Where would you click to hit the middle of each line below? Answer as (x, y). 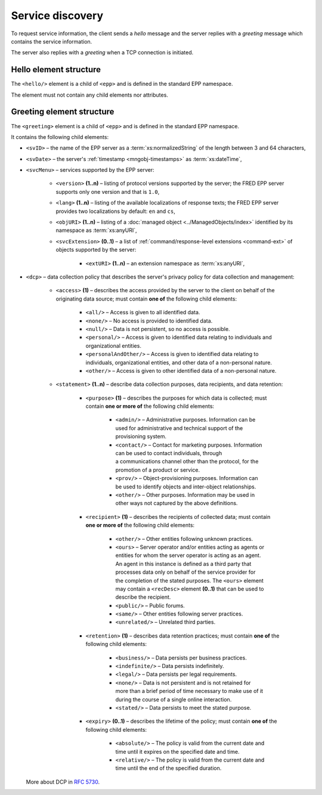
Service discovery (57, 16)
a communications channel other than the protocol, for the (187, 462)
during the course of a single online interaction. (174, 699)
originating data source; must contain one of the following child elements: (146, 299)
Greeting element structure (63, 112)
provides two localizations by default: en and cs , (115, 211)
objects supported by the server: (96, 250)
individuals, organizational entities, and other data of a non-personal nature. (179, 362)
